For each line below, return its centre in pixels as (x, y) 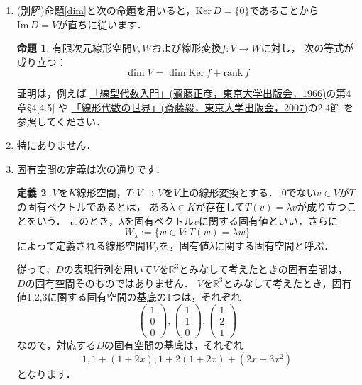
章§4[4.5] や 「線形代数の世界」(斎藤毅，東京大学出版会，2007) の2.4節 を (185, 107)
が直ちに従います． (102, 24)
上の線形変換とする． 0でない (248, 192)
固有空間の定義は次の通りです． (91, 168)
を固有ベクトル (159, 220)
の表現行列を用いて (108, 269)
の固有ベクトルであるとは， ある (93, 206)
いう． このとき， (77, 220)
